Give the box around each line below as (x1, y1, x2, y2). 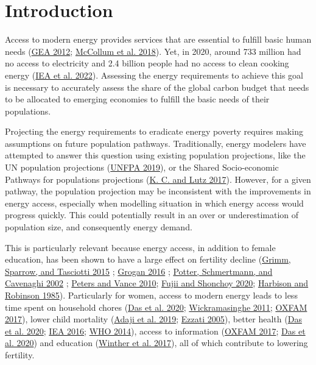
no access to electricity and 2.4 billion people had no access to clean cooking (5, 57, 289, 69)
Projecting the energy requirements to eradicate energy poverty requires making (5, 125, 303, 138)
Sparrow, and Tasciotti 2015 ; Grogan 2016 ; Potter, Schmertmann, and (5, 264, 273, 277)
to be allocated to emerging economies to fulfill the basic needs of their (5, 93, 270, 105)
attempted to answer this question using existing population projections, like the (5, 149, 306, 161)
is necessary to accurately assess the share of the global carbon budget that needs (5, 80, 309, 93)
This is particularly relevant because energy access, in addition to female (5, 241, 276, 253)
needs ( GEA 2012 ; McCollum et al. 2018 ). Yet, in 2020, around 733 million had (5, 44, 301, 57)
